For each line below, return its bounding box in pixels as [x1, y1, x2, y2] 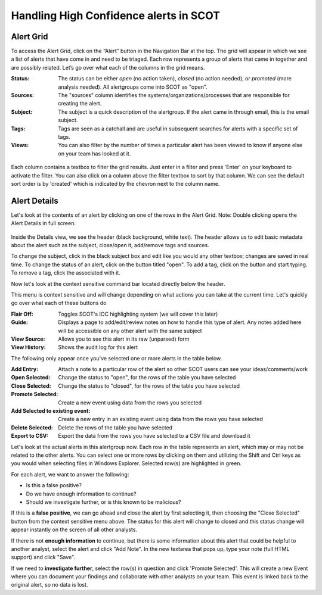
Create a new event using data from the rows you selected [58, 399, 202, 406]
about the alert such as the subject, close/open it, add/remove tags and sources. [11, 242, 210, 248]
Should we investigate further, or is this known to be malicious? [26, 498, 181, 506]
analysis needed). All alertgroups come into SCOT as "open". [58, 83, 208, 91]
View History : [11, 344, 46, 351]
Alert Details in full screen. [11, 220, 76, 227]
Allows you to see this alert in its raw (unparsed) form [58, 335, 190, 342]
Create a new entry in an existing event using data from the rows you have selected [58, 416, 264, 423]
